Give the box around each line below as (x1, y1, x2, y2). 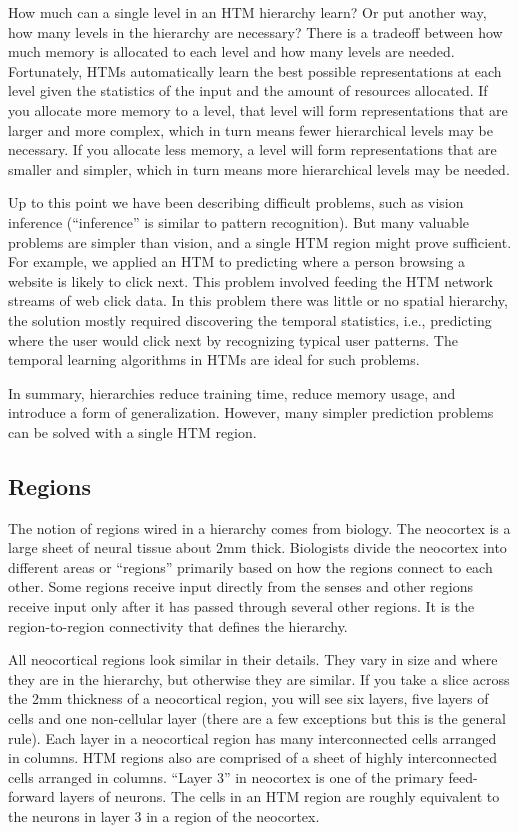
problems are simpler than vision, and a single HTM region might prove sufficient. (8, 231, 512, 252)
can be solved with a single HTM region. (8, 421, 257, 442)
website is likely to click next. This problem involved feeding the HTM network (8, 270, 493, 291)
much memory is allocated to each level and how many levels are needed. (8, 41, 455, 62)
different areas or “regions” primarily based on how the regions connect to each (8, 556, 493, 577)
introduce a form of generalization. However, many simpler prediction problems (8, 402, 494, 423)
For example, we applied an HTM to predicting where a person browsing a (8, 251, 466, 272)
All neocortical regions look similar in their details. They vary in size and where (8, 649, 498, 670)
